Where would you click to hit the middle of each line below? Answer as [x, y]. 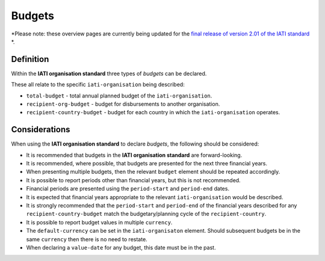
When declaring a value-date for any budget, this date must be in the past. [121, 247]
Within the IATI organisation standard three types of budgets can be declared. [109, 73]
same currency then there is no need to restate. [87, 239]
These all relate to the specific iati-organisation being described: [98, 85]
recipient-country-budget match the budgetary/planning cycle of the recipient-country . [146, 214]
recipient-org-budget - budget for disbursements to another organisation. [123, 104]
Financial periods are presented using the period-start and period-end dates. [128, 189]
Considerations [41, 130]
